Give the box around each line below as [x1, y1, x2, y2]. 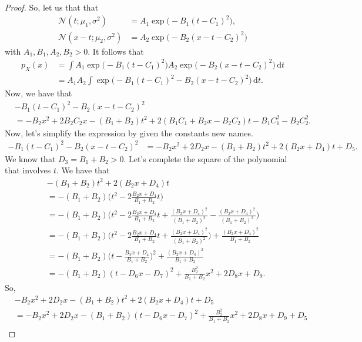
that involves [5, 164, 51, 176]
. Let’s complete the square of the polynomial [123, 152, 287, 165]
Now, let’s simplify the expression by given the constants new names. [5, 126, 253, 139]
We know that [5, 152, 56, 165]
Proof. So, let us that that [5, 1, 99, 13]
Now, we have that [5, 87, 72, 99]
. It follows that [88, 45, 144, 57]
